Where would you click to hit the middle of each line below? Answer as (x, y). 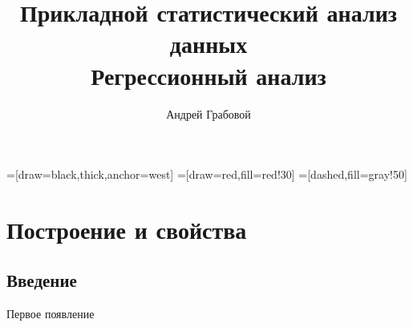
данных (209, 44)
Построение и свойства (127, 229)
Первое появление (51, 314)
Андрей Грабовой (209, 113)
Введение (42, 280)
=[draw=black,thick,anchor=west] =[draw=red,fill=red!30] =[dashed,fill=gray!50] (207, 174)
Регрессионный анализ (209, 75)
